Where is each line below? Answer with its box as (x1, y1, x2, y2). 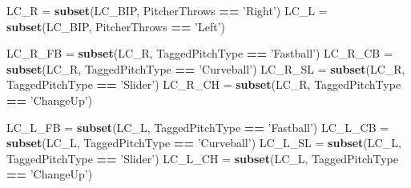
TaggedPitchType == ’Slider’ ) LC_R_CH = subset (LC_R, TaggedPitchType (6, 76, 401, 93)
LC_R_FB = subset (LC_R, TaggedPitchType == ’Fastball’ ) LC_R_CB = (6, 45, 393, 62)
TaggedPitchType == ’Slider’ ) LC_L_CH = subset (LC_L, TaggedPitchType (6, 150, 399, 166)
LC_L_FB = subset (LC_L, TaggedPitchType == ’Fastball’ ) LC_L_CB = (6, 118, 389, 135)
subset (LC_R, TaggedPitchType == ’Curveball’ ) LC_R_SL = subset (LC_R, (6, 60, 405, 77)
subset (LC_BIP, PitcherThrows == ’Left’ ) (6, 18, 226, 34)
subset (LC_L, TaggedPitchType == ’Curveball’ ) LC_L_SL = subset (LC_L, (6, 134, 401, 151)
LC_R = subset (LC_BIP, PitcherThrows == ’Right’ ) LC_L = (6, 2, 328, 18)
